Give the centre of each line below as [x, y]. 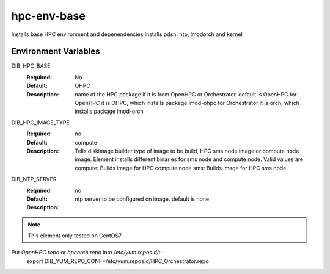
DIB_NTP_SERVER [34, 179]
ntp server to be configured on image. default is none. [143, 199]
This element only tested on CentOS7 [75, 236]
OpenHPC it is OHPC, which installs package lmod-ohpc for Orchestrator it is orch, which [187, 103]
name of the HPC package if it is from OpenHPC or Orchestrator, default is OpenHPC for [186, 94]
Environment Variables [56, 52]
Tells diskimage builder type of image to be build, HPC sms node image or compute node [187, 151]
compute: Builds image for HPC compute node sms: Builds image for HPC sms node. [182, 168]
